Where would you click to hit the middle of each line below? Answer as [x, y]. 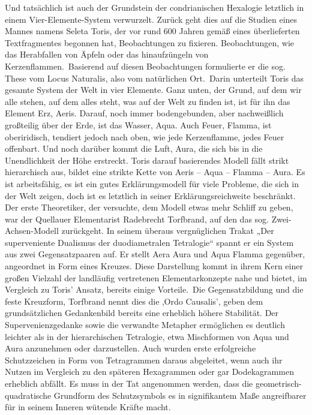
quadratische [28, 395]
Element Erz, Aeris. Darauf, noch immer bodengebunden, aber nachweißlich [144, 113]
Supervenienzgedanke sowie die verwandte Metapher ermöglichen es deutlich [145, 325]
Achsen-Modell [32, 231]
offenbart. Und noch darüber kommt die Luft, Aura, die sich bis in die [134, 148]
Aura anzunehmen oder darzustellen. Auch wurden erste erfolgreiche [130, 348]
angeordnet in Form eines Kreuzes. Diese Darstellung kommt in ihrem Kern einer [154, 266]
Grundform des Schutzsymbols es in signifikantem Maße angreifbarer [180, 395]
